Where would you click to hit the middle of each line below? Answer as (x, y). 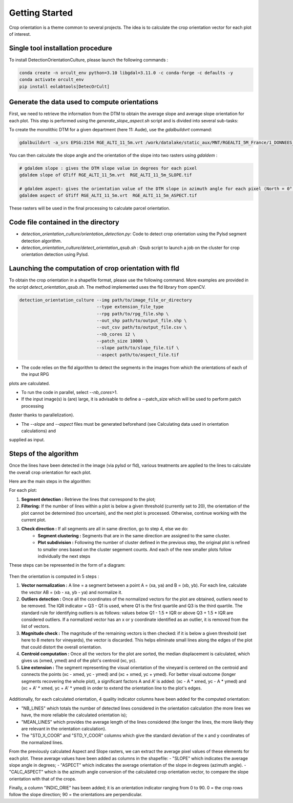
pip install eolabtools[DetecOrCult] (64, 86)
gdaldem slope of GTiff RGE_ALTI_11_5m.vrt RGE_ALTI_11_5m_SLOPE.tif (106, 175)
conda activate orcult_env (52, 80)
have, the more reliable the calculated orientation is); (74, 715)
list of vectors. (36, 626)
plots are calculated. (30, 383)
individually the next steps (64, 556)
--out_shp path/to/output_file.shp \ (142, 320)
